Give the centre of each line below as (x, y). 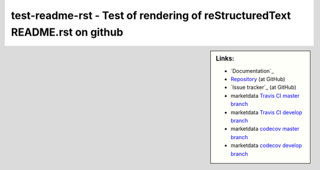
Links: (225, 59)
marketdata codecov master (265, 129)
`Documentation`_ (252, 70)
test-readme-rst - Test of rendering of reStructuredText (151, 15)
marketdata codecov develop (266, 146)
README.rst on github (67, 32)
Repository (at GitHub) (258, 79)
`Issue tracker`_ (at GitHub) (263, 87)
